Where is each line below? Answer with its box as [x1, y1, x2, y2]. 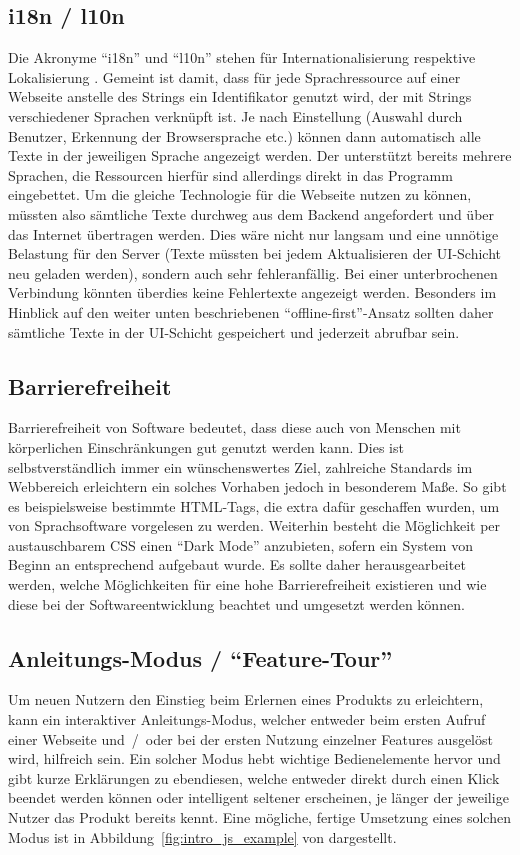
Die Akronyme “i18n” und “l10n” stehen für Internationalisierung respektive [8, 47, 476, 68]
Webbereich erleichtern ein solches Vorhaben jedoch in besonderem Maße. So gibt [8, 476, 507, 497]
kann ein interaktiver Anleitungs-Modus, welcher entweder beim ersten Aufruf [8, 709, 486, 730]
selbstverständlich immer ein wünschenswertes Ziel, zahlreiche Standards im [8, 456, 473, 477]
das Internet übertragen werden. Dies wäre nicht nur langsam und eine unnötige [8, 223, 499, 244]
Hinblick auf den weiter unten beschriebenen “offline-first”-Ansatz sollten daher [8, 301, 494, 322]
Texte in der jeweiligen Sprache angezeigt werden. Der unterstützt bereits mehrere [8, 145, 512, 166]
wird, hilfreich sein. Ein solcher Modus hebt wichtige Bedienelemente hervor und [8, 748, 501, 769]
